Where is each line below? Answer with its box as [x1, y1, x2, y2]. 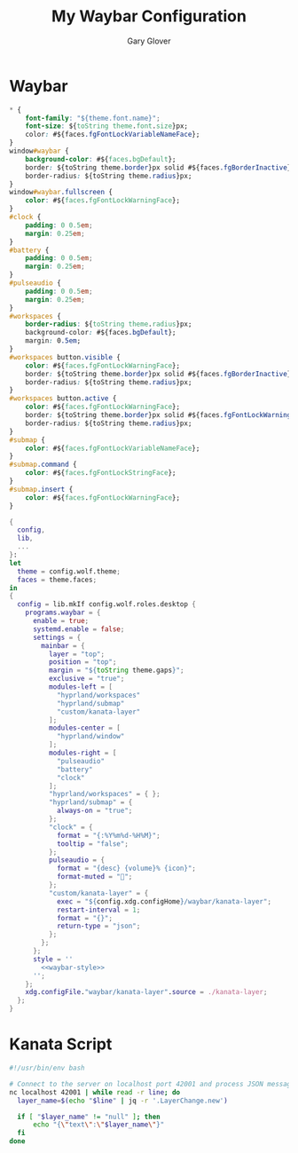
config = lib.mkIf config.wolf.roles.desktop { [17, 600, 197, 609]
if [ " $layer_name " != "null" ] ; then [17, 1112, 161, 1121]
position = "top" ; [48, 658, 117, 667]
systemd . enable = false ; [32, 624, 125, 634]
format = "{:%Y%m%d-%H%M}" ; [56, 831, 161, 840]
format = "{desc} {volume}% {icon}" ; [56, 864, 197, 873]
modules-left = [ [48, 683, 114, 691]
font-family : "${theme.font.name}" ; [25, 114, 161, 122]
